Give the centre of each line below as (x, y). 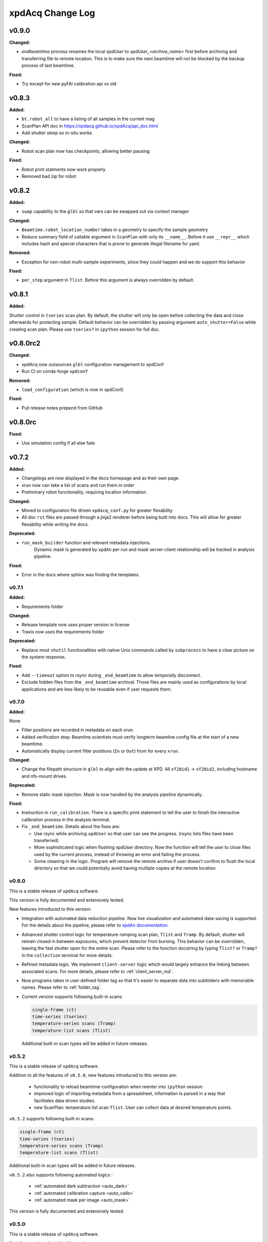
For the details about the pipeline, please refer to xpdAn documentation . (95, 925)
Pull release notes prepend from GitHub (62, 408)
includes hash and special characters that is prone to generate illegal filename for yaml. (111, 243)
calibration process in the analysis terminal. (66, 819)
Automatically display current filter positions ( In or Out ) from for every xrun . (100, 751)
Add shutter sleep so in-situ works (57, 133)
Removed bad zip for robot (49, 176)
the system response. (44, 657)
